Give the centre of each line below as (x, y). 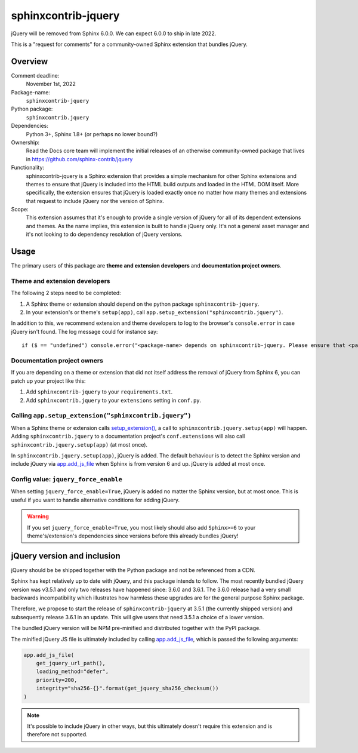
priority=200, (57, 680)
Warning (38, 517)
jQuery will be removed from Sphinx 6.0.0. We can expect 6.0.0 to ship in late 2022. (114, 33)
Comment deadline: (35, 75)
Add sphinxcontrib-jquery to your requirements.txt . (99, 392)
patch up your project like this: (48, 381)
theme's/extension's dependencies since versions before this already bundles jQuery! (133, 536)
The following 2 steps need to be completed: (66, 293)
